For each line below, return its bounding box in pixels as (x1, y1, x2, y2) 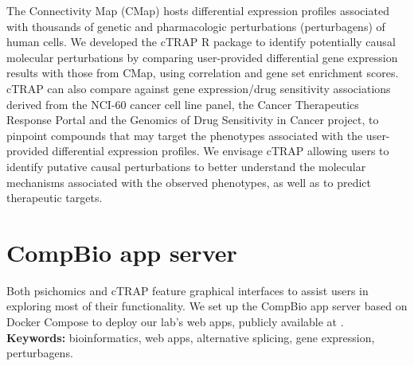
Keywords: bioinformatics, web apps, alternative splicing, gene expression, (6, 329, 375, 345)
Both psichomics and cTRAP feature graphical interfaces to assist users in (6, 282, 369, 298)
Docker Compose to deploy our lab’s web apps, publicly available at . (6, 313, 344, 330)
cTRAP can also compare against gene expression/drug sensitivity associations (6, 80, 391, 96)
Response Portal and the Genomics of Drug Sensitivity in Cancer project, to (6, 111, 379, 128)
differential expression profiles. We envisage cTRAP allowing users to (52, 142, 389, 159)
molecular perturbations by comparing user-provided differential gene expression (6, 49, 398, 65)
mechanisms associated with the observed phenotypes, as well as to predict (6, 173, 371, 190)
